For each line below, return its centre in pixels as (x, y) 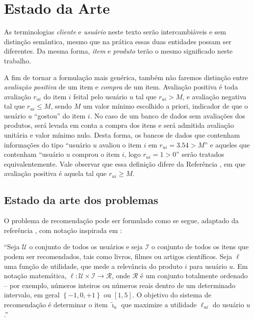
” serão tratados (200, 154)
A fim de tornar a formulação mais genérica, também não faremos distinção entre (126, 77)
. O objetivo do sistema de (172, 295)
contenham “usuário (34, 154)
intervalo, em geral (32, 295)
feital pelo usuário (100, 96)
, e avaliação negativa (215, 96)
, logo (133, 154)
